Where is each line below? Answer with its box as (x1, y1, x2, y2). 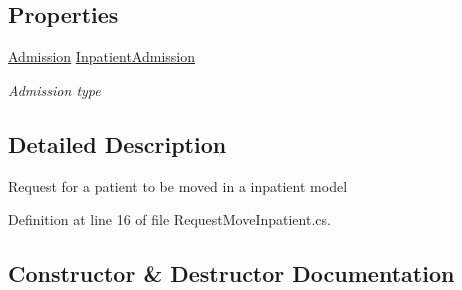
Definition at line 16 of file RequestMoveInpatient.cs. (8, 209, 331, 230)
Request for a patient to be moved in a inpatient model (8, 175, 348, 196)
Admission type (8, 79, 101, 100)
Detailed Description (8, 128, 227, 159)
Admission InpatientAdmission (8, 46, 195, 67)
